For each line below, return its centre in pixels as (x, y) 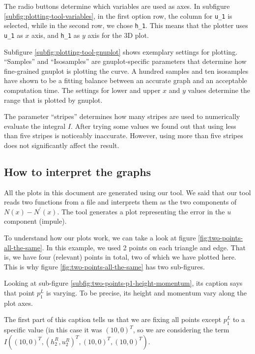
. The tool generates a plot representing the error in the (141, 211)
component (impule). (35, 221)
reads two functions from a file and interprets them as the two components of (120, 202)
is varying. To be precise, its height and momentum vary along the (146, 293)
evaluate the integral (35, 126)
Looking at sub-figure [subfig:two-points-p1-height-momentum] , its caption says (123, 283)
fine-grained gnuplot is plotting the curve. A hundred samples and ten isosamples (126, 71)
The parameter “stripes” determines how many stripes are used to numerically (122, 116)
